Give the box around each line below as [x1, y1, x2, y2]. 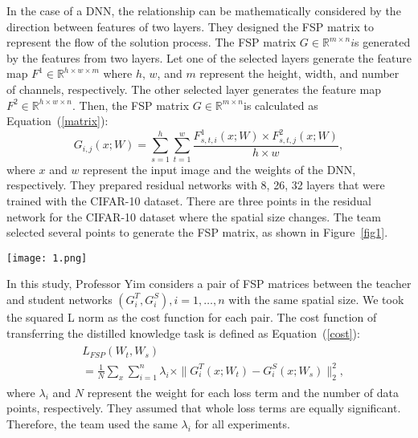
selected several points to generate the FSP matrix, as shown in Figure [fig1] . [6, 224, 388, 241]
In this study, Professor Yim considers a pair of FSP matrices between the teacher [6, 275, 412, 292]
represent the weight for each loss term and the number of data [87, 383, 399, 400]
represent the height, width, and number [199, 65, 400, 82]
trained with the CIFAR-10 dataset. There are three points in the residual [6, 192, 371, 209]
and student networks [6, 290, 113, 307]
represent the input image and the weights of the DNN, [83, 160, 356, 177]
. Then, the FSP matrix [72, 96, 190, 113]
